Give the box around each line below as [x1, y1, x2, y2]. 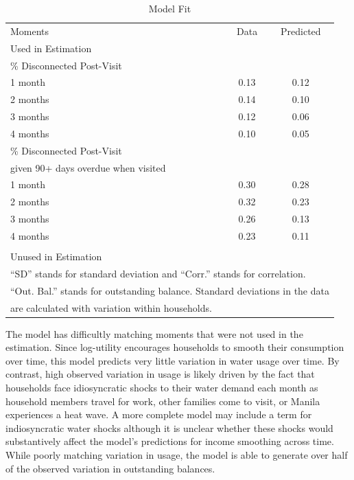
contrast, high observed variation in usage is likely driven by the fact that [5, 367, 315, 381]
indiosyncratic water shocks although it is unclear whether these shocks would [5, 420, 333, 435]
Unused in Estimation [10, 249, 102, 264]
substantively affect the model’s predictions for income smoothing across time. [5, 434, 334, 448]
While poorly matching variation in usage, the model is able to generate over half [5, 448, 348, 462]
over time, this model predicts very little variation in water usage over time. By [5, 353, 340, 367]
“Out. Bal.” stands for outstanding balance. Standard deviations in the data [10, 283, 329, 297]
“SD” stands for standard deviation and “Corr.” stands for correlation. [10, 266, 306, 280]
